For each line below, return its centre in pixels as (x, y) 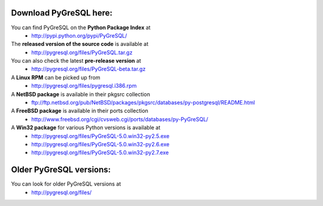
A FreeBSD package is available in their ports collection (80, 111)
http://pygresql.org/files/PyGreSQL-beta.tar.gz (89, 69)
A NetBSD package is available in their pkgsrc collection (81, 94)
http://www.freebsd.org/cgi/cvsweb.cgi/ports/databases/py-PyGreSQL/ (120, 119)
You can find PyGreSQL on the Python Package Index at (81, 27)
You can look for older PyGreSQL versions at (66, 184)
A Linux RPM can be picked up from (56, 77)
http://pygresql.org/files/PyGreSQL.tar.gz (82, 52)
